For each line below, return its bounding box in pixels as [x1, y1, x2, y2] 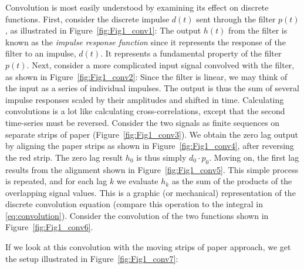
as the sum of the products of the [171, 175, 292, 187]
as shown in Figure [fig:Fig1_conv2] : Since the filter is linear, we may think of [5, 70, 288, 82]
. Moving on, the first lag [209, 151, 299, 163]
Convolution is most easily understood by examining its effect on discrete [5, 1, 269, 13]
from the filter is [228, 24, 288, 36]
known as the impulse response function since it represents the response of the [5, 35, 286, 48]
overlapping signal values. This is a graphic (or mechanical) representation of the [5, 186, 296, 198]
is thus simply [136, 151, 187, 163]
